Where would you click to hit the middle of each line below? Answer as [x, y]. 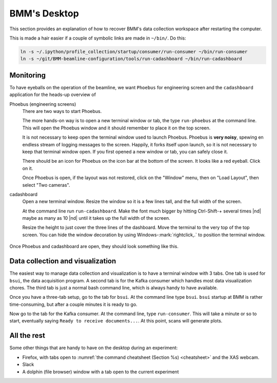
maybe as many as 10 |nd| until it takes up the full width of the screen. [96, 218]
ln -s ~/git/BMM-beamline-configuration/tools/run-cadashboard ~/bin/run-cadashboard [131, 59]
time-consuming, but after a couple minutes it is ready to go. [74, 304]
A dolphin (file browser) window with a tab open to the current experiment [101, 372]
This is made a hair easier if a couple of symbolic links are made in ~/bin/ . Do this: [98, 38]
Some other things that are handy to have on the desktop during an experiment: [94, 348]
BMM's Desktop [44, 13]
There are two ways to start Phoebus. [62, 111]
